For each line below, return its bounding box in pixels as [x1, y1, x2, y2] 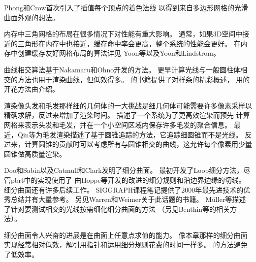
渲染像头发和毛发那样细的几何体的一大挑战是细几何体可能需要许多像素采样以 [4, 100, 252, 110]
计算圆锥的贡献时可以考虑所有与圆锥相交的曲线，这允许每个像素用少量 [24, 139, 252, 149]
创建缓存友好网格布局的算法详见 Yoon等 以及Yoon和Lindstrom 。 [17, 48, 221, 58]
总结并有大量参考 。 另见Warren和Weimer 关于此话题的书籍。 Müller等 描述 [10, 194, 246, 204]
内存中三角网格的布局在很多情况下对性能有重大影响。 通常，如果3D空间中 [4, 29, 243, 39]
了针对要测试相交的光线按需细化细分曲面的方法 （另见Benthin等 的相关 [4, 203, 230, 214]
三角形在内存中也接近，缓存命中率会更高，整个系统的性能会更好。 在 [17, 38, 241, 48]
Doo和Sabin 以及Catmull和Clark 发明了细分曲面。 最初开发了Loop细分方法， [4, 165, 244, 175]
